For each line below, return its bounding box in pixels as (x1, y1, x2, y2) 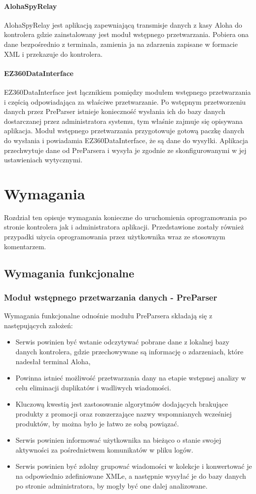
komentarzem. (4, 241, 46, 251)
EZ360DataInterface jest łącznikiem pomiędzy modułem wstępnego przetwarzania (4, 86, 251, 97)
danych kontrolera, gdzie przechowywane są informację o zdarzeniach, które (15, 346, 244, 356)
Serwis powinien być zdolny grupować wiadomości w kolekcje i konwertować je (15, 461, 252, 471)
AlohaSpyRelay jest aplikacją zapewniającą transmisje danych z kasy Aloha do (4, 19, 242, 30)
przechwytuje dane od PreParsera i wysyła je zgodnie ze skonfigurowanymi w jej (4, 145, 247, 155)
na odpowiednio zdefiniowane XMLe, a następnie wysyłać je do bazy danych (15, 470, 246, 481)
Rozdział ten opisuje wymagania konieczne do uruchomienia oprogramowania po (4, 212, 247, 222)
